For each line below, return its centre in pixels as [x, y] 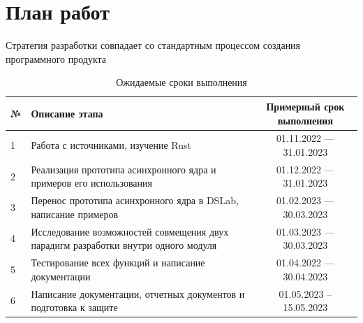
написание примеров [75, 214]
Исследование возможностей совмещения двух [130, 231]
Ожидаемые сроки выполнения [181, 82]
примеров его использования [91, 183]
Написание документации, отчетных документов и [138, 293]
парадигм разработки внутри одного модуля [124, 245]
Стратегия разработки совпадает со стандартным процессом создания [153, 45]
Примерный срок [305, 106]
